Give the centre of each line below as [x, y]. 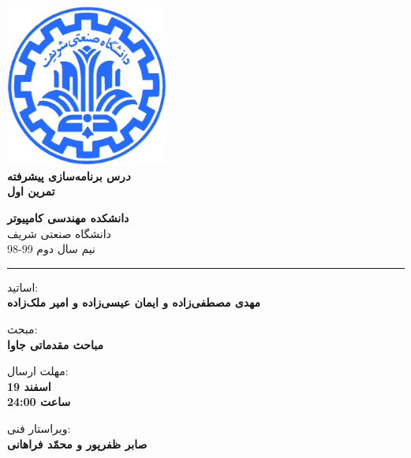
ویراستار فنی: [39, 428]
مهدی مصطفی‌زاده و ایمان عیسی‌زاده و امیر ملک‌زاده [134, 302]
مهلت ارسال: [38, 371]
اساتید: [23, 287]
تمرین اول [31, 191]
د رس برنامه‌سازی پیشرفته [69, 175]
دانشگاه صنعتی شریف [59, 233]
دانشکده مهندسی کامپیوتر [68, 217]
